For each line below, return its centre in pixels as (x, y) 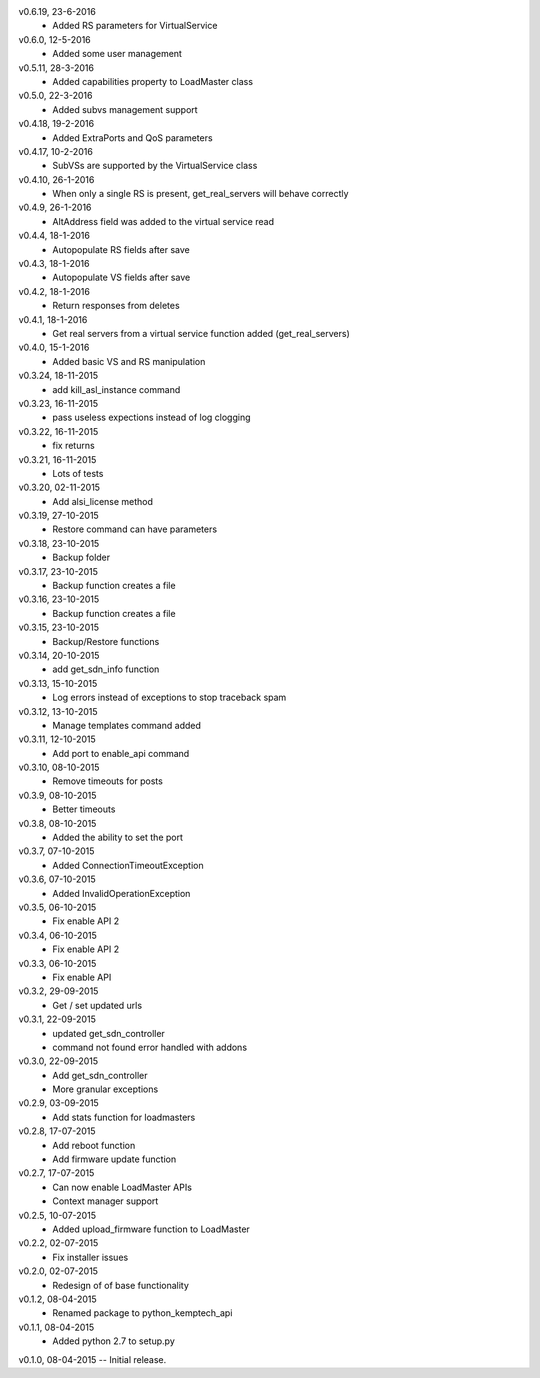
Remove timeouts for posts (108, 781)
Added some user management (117, 54)
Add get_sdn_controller (100, 1075)
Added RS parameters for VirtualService (135, 26)
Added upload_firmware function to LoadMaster (151, 1229)
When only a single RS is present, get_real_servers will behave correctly (200, 194)
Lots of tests (78, 473)
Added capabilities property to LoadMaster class (153, 81)
